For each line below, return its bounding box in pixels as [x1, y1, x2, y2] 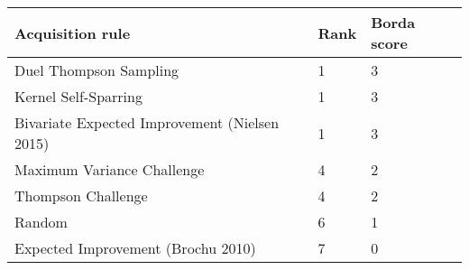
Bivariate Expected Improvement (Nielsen [14, 112, 280, 133]
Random [14, 211, 68, 232]
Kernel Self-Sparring [14, 86, 143, 107]
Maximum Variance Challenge [14, 159, 205, 180]
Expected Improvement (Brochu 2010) [14, 237, 256, 258]
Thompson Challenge [14, 185, 148, 206]
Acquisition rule [14, 22, 131, 43]
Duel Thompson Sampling [14, 60, 179, 80]
